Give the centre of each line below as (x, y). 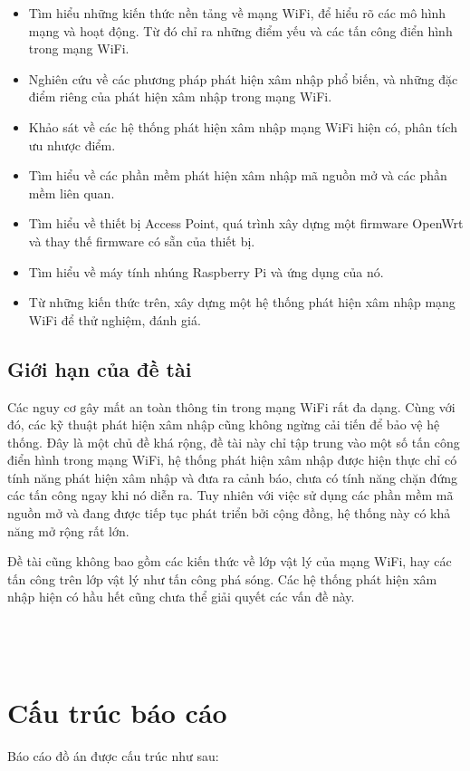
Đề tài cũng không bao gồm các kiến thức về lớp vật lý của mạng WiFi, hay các (230, 561)
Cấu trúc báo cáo (117, 713)
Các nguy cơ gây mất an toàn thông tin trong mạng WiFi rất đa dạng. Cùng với (231, 406)
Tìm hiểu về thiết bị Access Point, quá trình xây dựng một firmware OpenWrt (246, 223)
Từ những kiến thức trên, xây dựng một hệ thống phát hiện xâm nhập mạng (242, 302)
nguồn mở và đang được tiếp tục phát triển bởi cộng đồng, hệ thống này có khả (229, 513)
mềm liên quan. (72, 193)
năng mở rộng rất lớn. (68, 530)
